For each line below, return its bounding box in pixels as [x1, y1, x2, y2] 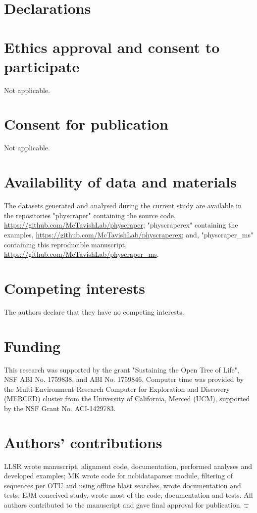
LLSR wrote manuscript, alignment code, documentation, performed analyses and [4, 461, 253, 471]
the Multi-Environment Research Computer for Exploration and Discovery [4, 383, 230, 394]
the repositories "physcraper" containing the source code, [4, 210, 176, 220]
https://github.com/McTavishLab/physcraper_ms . [4, 249, 159, 259]
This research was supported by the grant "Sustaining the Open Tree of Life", [4, 364, 239, 374]
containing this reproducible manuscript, [4, 239, 127, 249]
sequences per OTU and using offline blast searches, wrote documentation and [4, 480, 241, 490]
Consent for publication [4, 114, 168, 134]
